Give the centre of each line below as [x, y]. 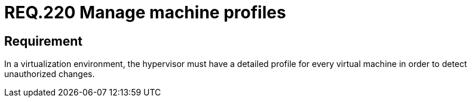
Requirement [44, 41]
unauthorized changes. [50, 74]
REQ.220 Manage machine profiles [145, 12]
